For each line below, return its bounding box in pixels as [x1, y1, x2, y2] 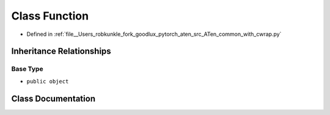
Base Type [11, 64, 43, 73]
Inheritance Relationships [11, 46, 111, 57]
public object [26, 78, 69, 85]
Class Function [11, 9, 89, 23]
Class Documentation [11, 93, 96, 103]
